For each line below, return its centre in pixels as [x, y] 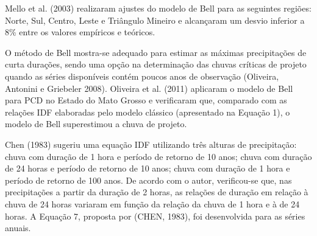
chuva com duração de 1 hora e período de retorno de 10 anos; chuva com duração [158, 156]
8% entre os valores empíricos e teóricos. [80, 32]
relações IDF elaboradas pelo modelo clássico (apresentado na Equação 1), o [148, 112]
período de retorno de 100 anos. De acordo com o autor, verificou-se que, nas [148, 180]
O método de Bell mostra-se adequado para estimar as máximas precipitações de [156, 52]
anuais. [18, 228]
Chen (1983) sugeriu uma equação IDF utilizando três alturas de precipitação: [151, 144]
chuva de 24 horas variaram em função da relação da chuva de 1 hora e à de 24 [152, 203]
